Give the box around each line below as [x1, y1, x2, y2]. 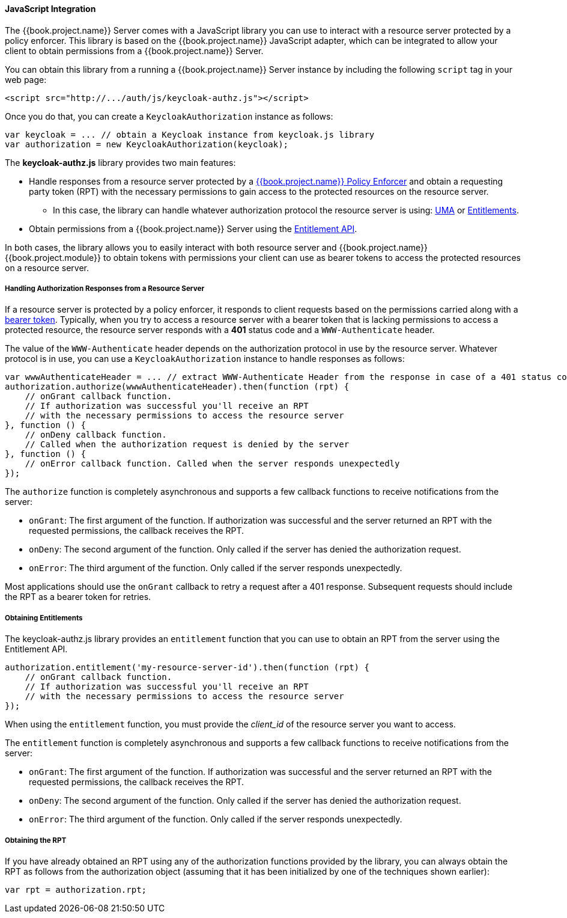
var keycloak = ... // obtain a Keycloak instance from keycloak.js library [5, 129, 375, 139]
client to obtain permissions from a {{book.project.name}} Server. [5, 45, 264, 56]
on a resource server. [5, 262, 89, 273]
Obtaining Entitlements [5, 613, 83, 622]
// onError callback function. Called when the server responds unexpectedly [25, 459, 400, 469]
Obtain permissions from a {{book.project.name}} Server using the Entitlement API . [29, 223, 357, 234]
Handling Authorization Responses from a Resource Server [5, 284, 205, 293]
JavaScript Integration [5, 4, 96, 14]
